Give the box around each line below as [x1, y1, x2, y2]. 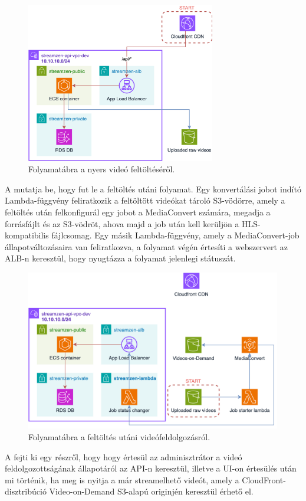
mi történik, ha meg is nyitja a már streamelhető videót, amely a [5, 473, 239, 486]
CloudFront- [242, 473, 286, 486]
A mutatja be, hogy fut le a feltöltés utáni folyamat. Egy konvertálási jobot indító [5, 182, 301, 195]
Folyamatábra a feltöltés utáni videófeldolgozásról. [28, 431, 210, 443]
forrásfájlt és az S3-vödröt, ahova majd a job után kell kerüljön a [5, 217, 239, 230]
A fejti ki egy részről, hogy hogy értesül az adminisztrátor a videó [5, 450, 242, 463]
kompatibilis [5, 229, 49, 241]
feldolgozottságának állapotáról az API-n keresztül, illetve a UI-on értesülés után [5, 462, 297, 474]
